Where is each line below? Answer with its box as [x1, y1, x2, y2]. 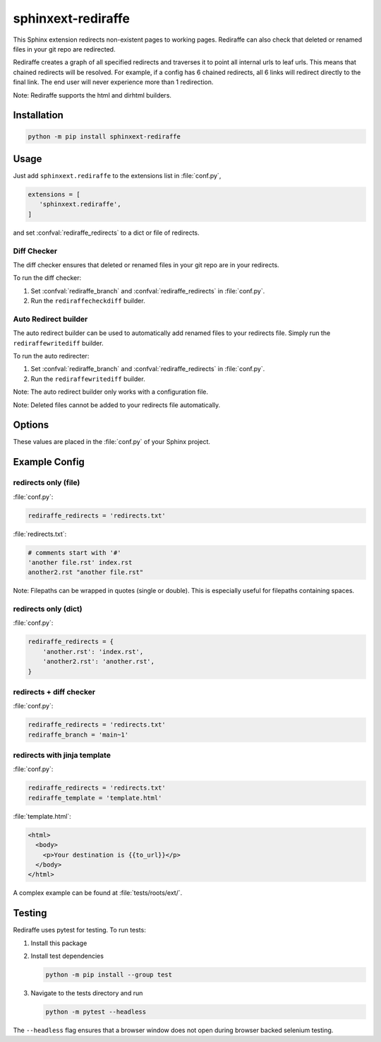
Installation [13, 110, 64, 122]
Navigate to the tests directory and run [30, 989, 143, 997]
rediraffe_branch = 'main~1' [28, 730, 129, 739]
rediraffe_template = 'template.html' [28, 794, 162, 802]
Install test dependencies [30, 952, 104, 961]
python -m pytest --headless [45, 1008, 147, 1016]
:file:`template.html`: [13, 812, 72, 820]
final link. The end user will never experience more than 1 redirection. [13, 78, 214, 86]
